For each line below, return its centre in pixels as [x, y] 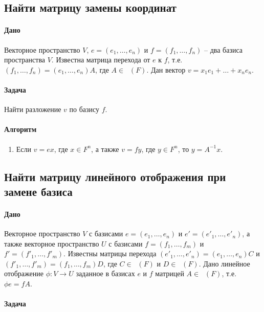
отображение [24, 273]
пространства [25, 60]
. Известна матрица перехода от [101, 60]
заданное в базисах [105, 273]
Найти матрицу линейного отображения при [115, 176]
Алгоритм [20, 129]
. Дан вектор [166, 69]
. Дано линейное [224, 263]
